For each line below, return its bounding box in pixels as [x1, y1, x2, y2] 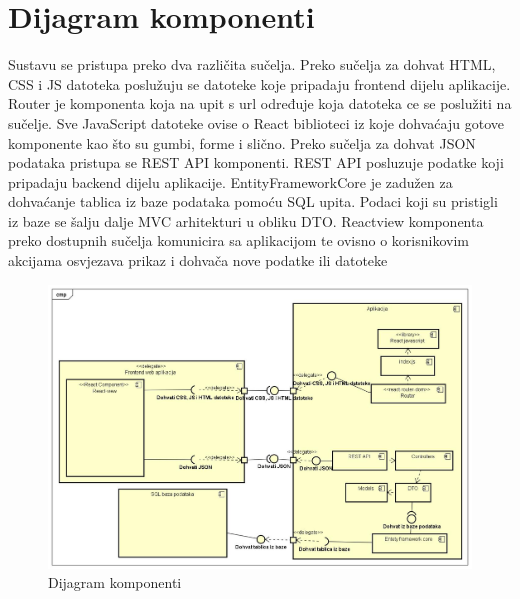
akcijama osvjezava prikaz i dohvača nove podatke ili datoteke [8, 250, 388, 271]
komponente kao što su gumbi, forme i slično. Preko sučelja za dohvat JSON [8, 132, 476, 153]
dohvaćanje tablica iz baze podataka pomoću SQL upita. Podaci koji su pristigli [8, 191, 498, 212]
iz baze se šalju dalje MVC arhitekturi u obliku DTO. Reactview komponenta [8, 210, 484, 231]
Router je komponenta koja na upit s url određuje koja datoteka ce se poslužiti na [8, 93, 512, 114]
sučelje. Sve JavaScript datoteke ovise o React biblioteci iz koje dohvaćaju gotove [8, 112, 504, 133]
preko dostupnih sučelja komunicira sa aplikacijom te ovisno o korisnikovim [8, 230, 469, 251]
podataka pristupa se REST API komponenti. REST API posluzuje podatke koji [8, 152, 504, 173]
